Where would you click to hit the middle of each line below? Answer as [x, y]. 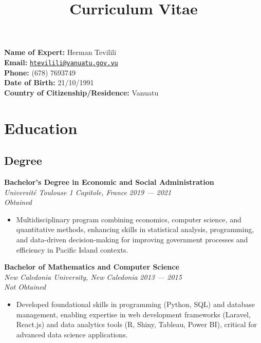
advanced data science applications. [72, 334]
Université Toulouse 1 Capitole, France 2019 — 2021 [88, 192]
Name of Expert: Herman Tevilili [60, 52]
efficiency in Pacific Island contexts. [72, 249]
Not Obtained [25, 287]
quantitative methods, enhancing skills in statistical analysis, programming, [135, 229]
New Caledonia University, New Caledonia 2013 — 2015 [93, 277]
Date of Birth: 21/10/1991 [49, 82]
